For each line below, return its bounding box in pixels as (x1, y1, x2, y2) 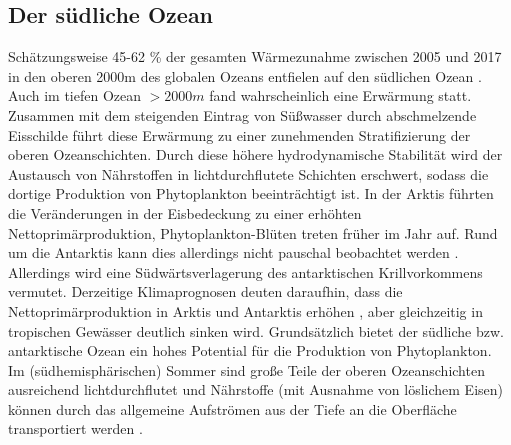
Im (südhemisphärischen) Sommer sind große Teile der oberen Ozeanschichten (8, 359, 485, 380)
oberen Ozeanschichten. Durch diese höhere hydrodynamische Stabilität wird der (8, 144, 503, 165)
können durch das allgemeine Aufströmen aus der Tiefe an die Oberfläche (8, 398, 457, 419)
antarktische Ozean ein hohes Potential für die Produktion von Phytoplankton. (8, 340, 492, 361)
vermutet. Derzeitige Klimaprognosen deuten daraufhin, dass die (8, 281, 403, 302)
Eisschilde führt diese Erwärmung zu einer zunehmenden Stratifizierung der (8, 124, 471, 145)
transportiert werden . (8, 418, 143, 439)
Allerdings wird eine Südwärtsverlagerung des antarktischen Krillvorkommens (8, 261, 483, 282)
